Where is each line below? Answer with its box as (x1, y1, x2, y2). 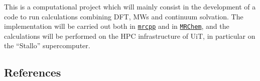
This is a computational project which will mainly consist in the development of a (4, 1, 256, 11)
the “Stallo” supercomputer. (4, 40, 90, 51)
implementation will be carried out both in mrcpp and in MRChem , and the (4, 21, 229, 31)
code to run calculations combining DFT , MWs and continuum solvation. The (4, 11, 243, 21)
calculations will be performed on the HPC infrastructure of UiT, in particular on (4, 30, 255, 41)
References (4, 65, 61, 80)
